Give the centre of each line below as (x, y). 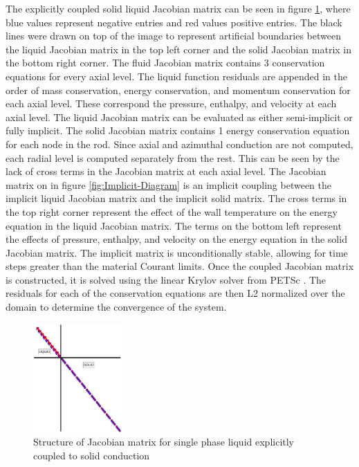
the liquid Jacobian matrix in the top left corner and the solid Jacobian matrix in (179, 49)
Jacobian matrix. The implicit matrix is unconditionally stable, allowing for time (177, 252)
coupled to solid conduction (92, 455)
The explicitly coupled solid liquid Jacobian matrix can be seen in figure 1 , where (178, 8)
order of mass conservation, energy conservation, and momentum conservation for (178, 90)
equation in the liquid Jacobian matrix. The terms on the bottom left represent (174, 225)
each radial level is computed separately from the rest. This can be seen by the (173, 157)
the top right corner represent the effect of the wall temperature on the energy (172, 211)
